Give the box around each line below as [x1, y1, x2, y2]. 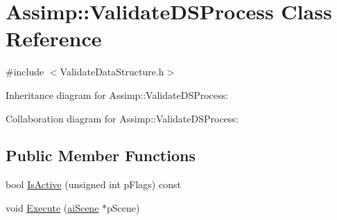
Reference [6, 24, 102, 53]
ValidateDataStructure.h [60, 64, 164, 79]
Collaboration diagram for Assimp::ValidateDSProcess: [6, 111, 239, 125]
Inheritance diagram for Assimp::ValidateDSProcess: [6, 87, 228, 102]
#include [6, 64, 44, 79]
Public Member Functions [6, 145, 196, 166]
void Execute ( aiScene [6, 200, 99, 214]
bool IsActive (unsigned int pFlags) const [6, 177, 181, 192]
